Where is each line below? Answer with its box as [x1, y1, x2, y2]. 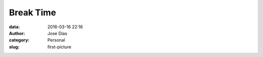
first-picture [47, 44, 72, 50]
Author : [9, 30, 25, 36]
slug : [9, 44, 19, 50]
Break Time [9, 7, 56, 18]
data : [9, 24, 20, 30]
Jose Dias [47, 30, 68, 36]
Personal [47, 37, 65, 43]
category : [9, 37, 30, 43]
